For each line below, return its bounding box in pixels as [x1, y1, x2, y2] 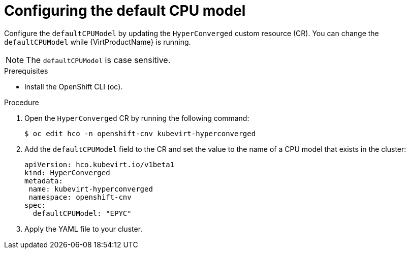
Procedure [4, 98, 39, 107]
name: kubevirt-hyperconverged [28, 184, 153, 193]
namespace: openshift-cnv [28, 193, 132, 201]
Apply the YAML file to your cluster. [24, 224, 143, 233]
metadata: [24, 176, 63, 185]
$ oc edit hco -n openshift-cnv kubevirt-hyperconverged [24, 129, 256, 138]
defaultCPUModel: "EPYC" [33, 209, 132, 217]
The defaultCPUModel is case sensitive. [26, 54, 171, 65]
